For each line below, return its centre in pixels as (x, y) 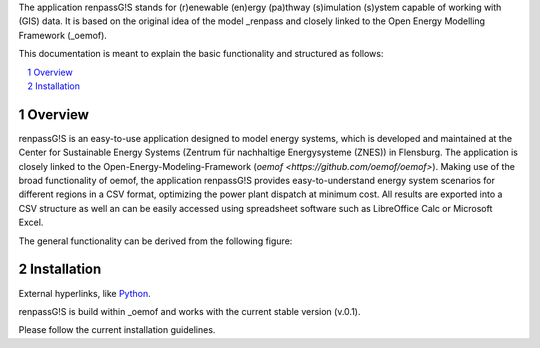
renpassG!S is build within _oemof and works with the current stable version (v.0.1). (189, 311)
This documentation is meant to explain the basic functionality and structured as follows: (201, 54)
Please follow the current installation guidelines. (117, 330)
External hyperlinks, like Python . (84, 293)
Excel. (31, 222)
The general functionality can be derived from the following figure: (155, 241)
